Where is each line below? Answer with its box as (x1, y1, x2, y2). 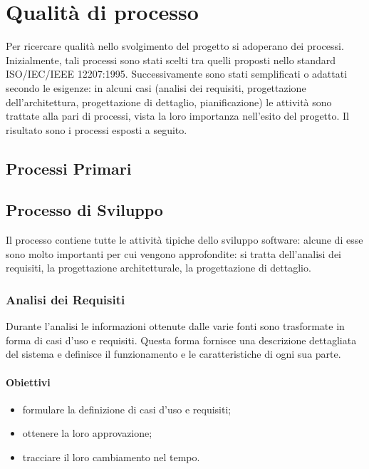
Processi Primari (6, 157, 132, 179)
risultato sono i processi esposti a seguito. (6, 122, 187, 137)
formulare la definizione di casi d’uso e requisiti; (22, 401, 232, 416)
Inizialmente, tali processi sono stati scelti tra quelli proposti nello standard (6, 52, 336, 67)
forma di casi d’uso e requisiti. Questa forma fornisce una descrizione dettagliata (6, 332, 357, 347)
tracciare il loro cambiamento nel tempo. (22, 450, 200, 465)
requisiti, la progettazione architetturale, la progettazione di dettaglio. (6, 260, 311, 275)
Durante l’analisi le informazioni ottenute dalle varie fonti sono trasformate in (6, 319, 345, 334)
